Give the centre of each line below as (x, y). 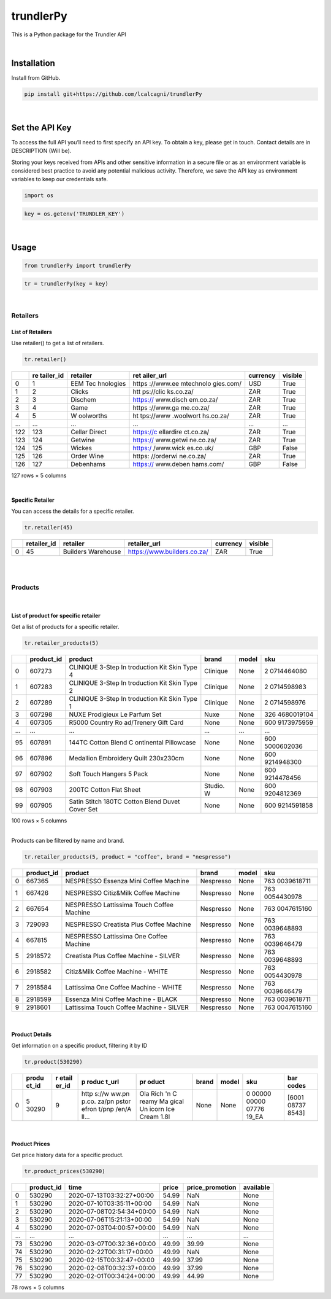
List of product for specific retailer (56, 615)
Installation (33, 63)
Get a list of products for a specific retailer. (65, 626)
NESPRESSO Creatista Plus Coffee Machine (128, 924)
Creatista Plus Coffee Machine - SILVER (123, 956)
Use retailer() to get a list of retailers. (58, 343)
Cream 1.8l (155, 1117)
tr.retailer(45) (49, 528)
